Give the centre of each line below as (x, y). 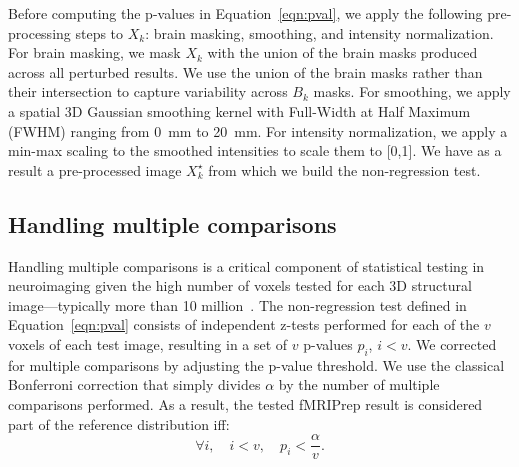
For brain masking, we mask (94, 52)
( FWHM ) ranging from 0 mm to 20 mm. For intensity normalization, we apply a (258, 130)
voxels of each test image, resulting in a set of (148, 343)
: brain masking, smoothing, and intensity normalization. (319, 32)
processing (39, 32)
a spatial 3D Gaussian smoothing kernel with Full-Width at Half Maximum (239, 110)
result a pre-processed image (95, 169)
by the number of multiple (359, 384)
